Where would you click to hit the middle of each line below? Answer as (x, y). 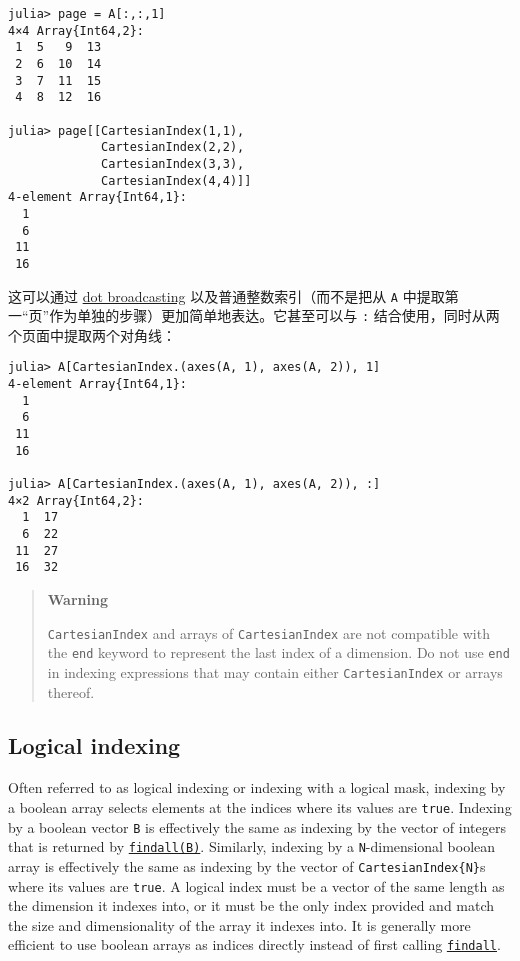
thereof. (71, 691)
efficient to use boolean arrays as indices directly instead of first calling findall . (254, 944)
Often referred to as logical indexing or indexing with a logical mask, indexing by (257, 787)
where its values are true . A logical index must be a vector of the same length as (256, 885)
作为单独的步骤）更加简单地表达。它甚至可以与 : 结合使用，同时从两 (274, 315)
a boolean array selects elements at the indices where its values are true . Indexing (260, 806)
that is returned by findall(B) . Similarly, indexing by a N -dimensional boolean (252, 846)
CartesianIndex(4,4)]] (176, 180)
